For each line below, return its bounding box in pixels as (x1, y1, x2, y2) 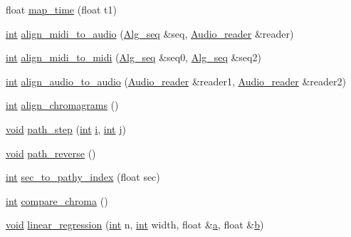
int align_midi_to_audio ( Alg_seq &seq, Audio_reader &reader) (6, 26, 294, 41)
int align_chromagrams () (6, 98, 119, 112)
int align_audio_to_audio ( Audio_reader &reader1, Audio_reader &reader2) (6, 73, 346, 88)
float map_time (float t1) (6, 2, 117, 16)
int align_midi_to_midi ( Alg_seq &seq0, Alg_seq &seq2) (6, 50, 261, 65)
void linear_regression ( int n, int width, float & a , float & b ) (6, 217, 264, 232)
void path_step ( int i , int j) (6, 121, 126, 136)
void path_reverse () (6, 145, 96, 160)
